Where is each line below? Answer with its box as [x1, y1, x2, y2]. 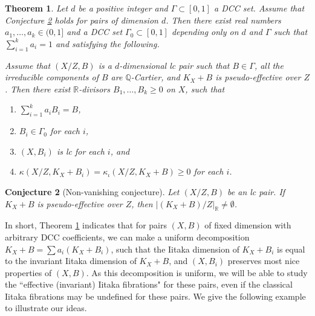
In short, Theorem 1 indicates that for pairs [5, 219, 167, 231]
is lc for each [56, 144, 105, 157]
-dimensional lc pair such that [119, 59, 230, 71]
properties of [5, 266, 52, 279]
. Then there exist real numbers [166, 13, 281, 26]
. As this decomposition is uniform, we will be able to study [86, 266, 308, 279]
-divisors [79, 82, 110, 95]
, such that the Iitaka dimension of [111, 242, 239, 255]
